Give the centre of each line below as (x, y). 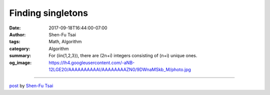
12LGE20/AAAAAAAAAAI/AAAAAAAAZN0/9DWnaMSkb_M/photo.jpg (120, 69)
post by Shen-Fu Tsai (31, 86)
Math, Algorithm (65, 42)
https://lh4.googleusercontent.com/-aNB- (92, 63)
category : (20, 48)
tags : (15, 42)
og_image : (20, 63)
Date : (15, 28)
